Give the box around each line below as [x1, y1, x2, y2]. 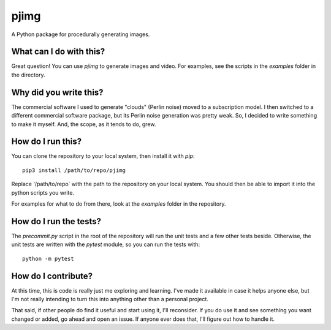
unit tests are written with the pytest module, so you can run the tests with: [11, 241, 200, 248]
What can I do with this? [11, 47, 105, 57]
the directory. [11, 71, 45, 78]
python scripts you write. [11, 189, 75, 196]
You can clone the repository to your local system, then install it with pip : [11, 152, 195, 160]
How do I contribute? [11, 271, 93, 281]
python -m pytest [22, 255, 74, 262]
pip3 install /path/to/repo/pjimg [22, 167, 126, 174]
